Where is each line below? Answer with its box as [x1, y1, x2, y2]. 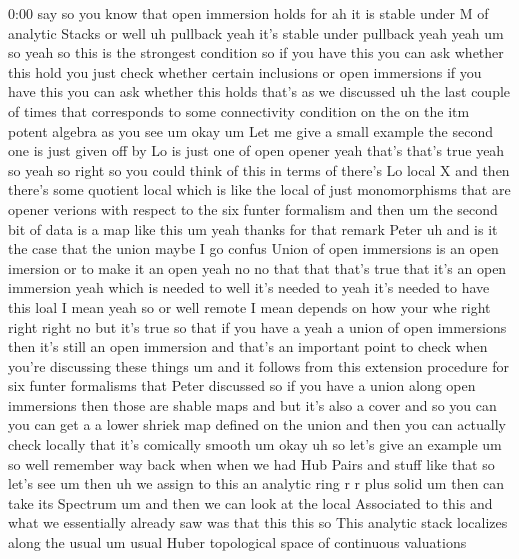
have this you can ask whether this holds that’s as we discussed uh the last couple [8, 81, 511, 102]
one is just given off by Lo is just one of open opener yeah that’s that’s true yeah [8, 140, 505, 161]
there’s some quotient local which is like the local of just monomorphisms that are [8, 179, 511, 200]
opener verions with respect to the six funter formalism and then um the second [8, 198, 498, 219]
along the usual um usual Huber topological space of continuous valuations [8, 532, 467, 553]
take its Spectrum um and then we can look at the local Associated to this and [8, 492, 493, 513]
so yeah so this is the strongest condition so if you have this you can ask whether [8, 42, 504, 63]
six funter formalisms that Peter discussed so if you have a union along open [8, 375, 476, 396]
